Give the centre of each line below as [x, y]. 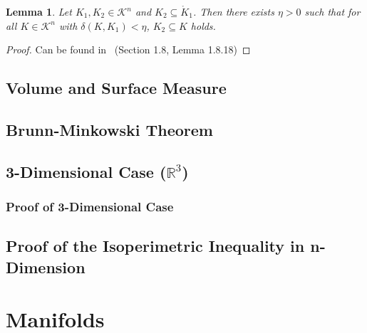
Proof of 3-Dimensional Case [90, 207]
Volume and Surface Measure [116, 88]
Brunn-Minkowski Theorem [109, 129]
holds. [203, 25]
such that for [332, 11]
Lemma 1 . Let [39, 11]
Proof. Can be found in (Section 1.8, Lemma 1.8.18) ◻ [128, 49]
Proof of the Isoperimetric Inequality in [155, 246]
